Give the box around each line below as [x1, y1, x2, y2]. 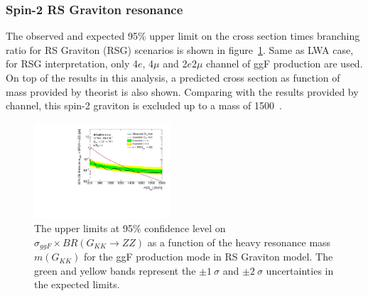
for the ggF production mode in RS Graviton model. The [83, 249, 333, 264]
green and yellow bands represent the [34, 263, 196, 278]
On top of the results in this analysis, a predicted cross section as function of [6, 70, 340, 84]
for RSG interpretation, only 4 [6, 56, 138, 71]
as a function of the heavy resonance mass [147, 234, 331, 249]
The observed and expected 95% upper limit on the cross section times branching [6, 28, 360, 43]
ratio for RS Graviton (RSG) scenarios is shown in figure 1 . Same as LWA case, [6, 42, 354, 57]
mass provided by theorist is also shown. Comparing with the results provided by [6, 84, 359, 99]
